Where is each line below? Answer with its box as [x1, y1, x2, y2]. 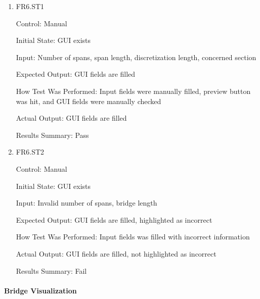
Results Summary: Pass [16, 129, 89, 140]
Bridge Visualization [4, 285, 77, 295]
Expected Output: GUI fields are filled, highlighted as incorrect [16, 214, 212, 225]
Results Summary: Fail [16, 265, 87, 276]
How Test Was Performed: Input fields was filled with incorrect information [16, 231, 250, 242]
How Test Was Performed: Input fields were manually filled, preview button [16, 85, 251, 96]
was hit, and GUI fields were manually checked [16, 95, 161, 106]
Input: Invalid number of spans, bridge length [16, 197, 157, 208]
